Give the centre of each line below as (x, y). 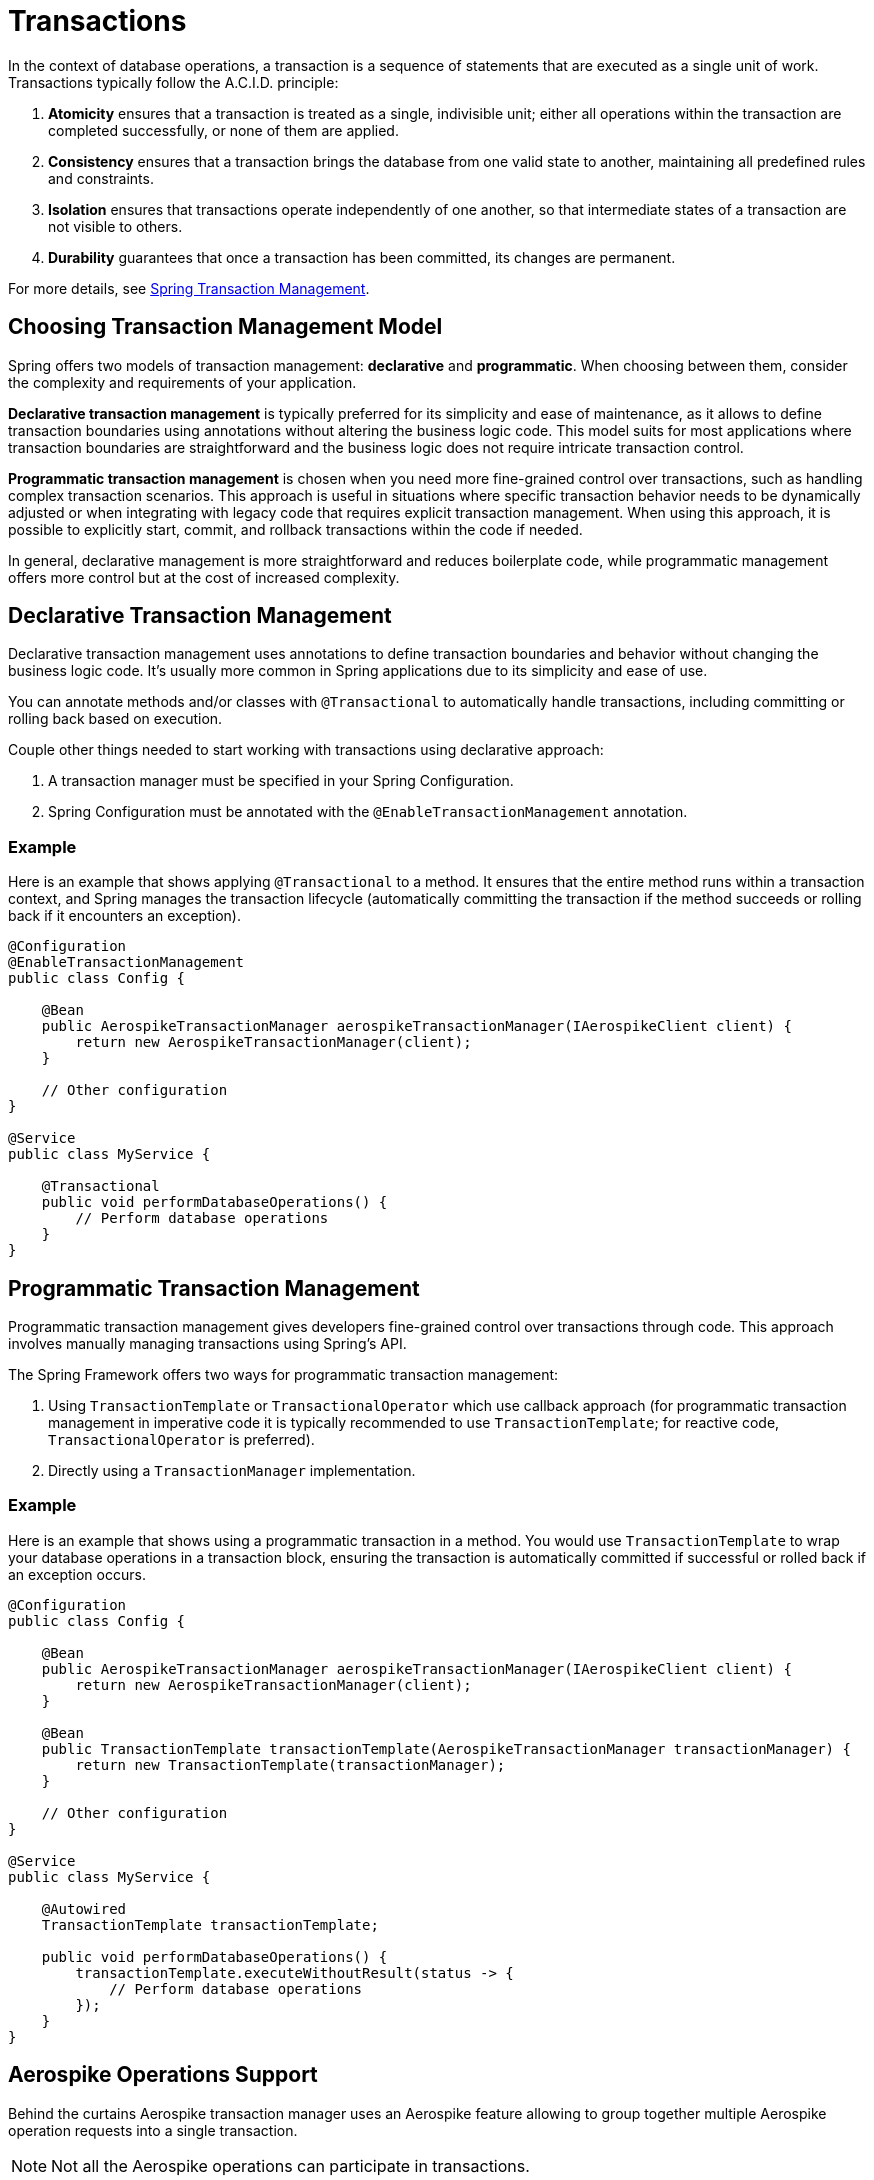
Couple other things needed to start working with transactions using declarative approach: (306, 750)
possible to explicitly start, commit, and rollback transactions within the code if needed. (295, 529)
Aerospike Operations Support (163, 2075)
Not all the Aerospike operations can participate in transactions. (290, 2165)
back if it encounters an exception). (124, 916)
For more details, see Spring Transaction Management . (189, 288)
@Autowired (84, 1908)
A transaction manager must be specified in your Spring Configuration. (281, 781)
